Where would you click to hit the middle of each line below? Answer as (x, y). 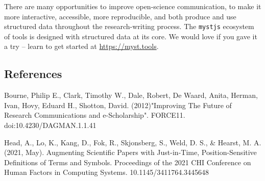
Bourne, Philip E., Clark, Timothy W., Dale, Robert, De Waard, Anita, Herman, (131, 95)
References (33, 74)
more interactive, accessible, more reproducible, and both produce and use (120, 16)
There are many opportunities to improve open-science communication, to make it (133, 6)
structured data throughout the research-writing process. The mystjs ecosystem (129, 26)
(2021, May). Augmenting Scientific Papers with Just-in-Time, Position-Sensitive (130, 152)
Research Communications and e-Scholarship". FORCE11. (95, 115)
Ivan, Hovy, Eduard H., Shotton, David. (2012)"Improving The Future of (118, 105)
